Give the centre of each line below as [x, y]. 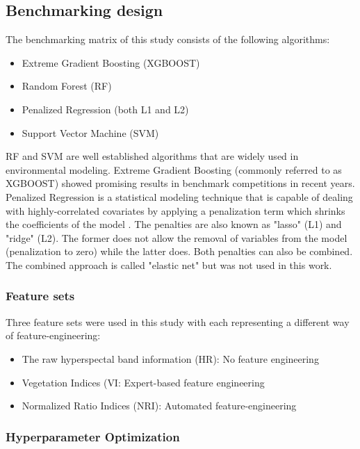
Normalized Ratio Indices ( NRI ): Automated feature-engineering [159, 406]
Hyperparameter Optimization [93, 436]
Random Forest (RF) [67, 86]
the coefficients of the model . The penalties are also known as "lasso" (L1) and [174, 224]
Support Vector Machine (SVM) [90, 132]
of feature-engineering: [53, 335]
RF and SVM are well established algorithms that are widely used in [152, 156]
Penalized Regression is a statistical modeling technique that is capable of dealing [179, 196]
